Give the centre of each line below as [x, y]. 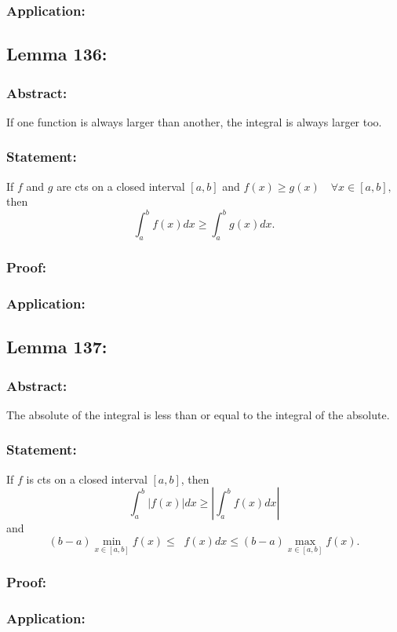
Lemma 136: [57, 54]
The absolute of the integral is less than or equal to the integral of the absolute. [198, 414]
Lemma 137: [57, 347]
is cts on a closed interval [87, 479]
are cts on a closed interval [121, 186]
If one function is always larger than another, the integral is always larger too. [194, 121]
